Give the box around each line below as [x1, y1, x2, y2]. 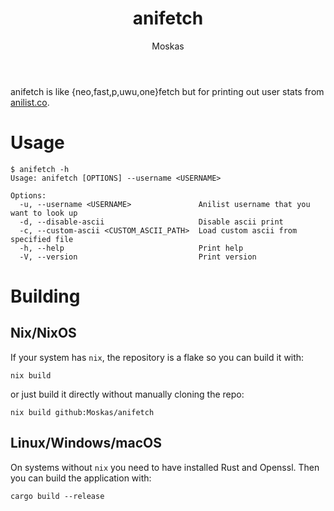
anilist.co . [10, 96, 50, 108]
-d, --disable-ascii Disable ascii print [19, 217, 284, 227]
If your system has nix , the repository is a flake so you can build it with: [10, 351, 305, 363]
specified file [10, 234, 74, 244]
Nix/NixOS [10, 325, 77, 342]
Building [10, 285, 81, 308]
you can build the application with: [10, 472, 152, 484]
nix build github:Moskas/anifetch [10, 407, 155, 417]
